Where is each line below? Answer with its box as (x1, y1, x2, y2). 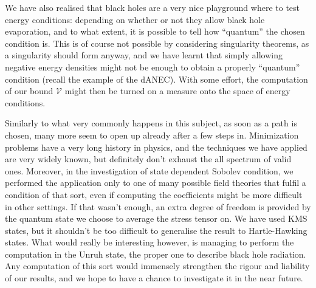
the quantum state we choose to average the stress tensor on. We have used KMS (5, 212, 307, 225)
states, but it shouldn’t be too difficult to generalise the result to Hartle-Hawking (5, 224, 307, 236)
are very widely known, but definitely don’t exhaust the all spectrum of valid (5, 153, 292, 165)
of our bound (5, 84, 53, 97)
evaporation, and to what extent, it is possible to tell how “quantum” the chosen (5, 25, 305, 38)
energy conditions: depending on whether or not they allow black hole (5, 13, 265, 26)
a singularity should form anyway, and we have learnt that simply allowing (5, 49, 283, 61)
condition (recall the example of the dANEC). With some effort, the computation (5, 72, 308, 85)
